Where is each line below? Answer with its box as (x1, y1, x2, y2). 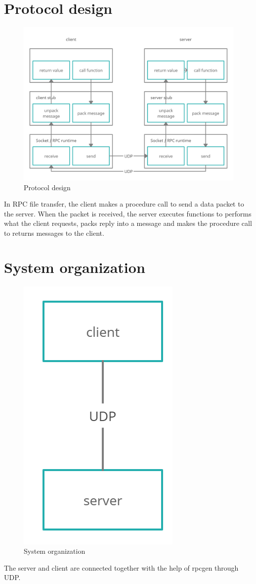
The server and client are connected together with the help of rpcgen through (4, 562, 239, 573)
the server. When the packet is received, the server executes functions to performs (4, 208, 252, 218)
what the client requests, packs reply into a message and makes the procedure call (4, 218, 252, 228)
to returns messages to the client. (4, 227, 104, 238)
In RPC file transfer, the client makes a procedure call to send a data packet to (4, 199, 244, 209)
